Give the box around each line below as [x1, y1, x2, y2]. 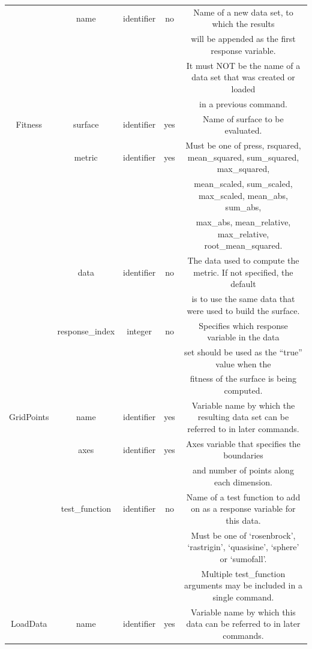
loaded [231, 82, 256, 95]
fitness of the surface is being [190, 372, 297, 385]
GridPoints [9, 410, 49, 423]
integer [127, 325, 152, 337]
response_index [57, 325, 115, 337]
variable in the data [207, 331, 280, 343]
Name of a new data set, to [193, 5, 293, 18]
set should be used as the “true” [184, 345, 302, 358]
